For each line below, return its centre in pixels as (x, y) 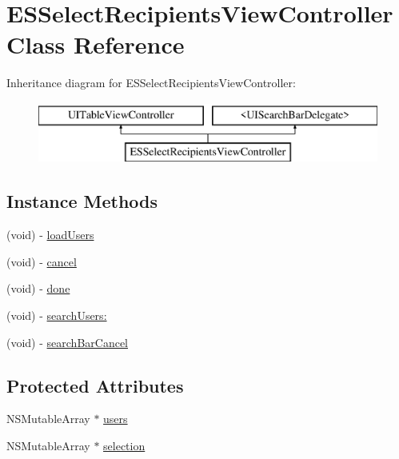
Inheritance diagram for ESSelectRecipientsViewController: (151, 83)
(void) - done (38, 288)
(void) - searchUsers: (57, 315)
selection (124, 446)
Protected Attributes (95, 385)
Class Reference (96, 44)
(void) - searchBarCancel (68, 342)
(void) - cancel (42, 261)
